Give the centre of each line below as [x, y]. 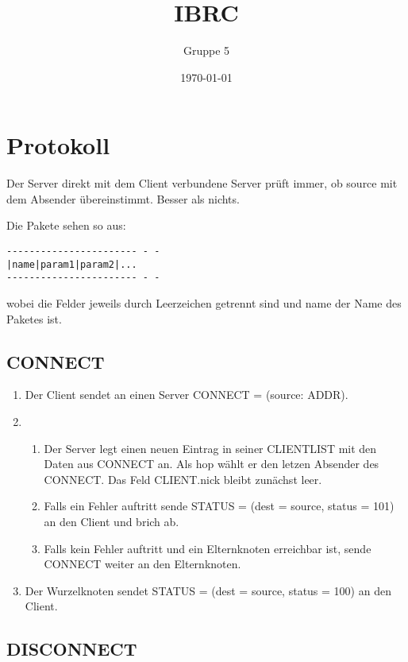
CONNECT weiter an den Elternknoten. [142, 564]
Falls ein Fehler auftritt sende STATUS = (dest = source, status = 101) [219, 506]
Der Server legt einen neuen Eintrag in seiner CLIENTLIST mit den [210, 448]
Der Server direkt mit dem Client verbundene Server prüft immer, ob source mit [202, 183]
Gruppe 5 [206, 50]
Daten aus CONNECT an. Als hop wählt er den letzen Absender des [212, 464]
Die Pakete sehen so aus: [66, 225]
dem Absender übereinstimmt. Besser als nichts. [123, 198]
